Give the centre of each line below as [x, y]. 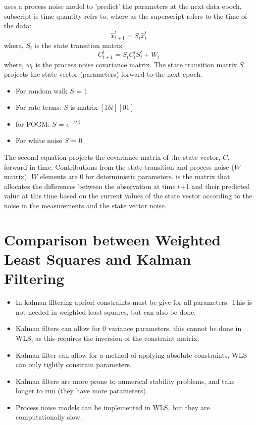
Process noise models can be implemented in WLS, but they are [113, 407]
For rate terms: [38, 107]
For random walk [42, 90]
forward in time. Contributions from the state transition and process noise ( [119, 166]
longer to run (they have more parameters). [82, 391]
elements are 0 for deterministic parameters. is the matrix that [135, 176]
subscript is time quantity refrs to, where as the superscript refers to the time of [126, 16]
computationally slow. [49, 417]
